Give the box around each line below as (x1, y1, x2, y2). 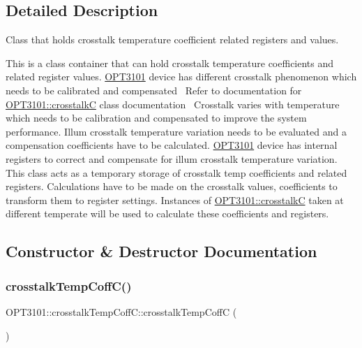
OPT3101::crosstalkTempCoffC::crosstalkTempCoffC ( (6, 304, 237, 319)
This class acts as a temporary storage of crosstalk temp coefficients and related (6, 165, 347, 180)
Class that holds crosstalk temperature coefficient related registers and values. (6, 32, 339, 47)
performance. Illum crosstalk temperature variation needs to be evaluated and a (6, 124, 347, 138)
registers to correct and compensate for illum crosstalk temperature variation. (6, 151, 338, 166)
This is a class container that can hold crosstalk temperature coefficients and (6, 55, 334, 70)
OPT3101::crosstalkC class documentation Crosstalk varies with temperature (6, 96, 340, 111)
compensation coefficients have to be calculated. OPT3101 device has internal (6, 138, 338, 152)
